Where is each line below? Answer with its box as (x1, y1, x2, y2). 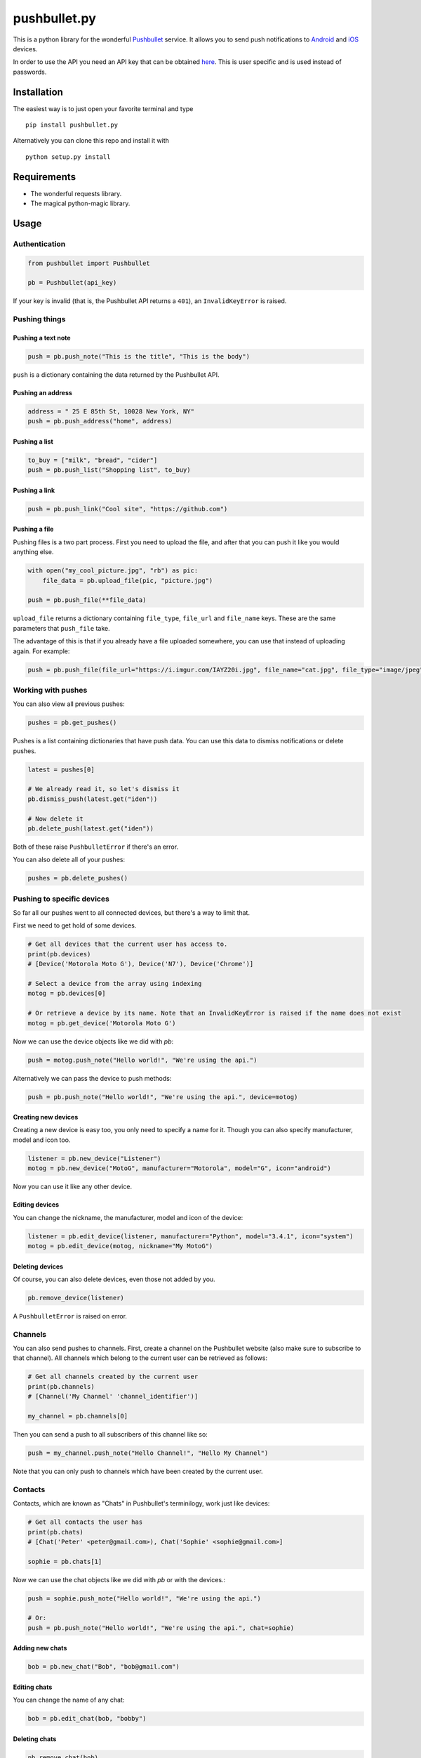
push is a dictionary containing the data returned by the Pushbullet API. (13, 370, 220, 379)
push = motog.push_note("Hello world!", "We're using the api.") (27, 1056, 258, 1064)
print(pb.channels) (27, 1382, 95, 1390)
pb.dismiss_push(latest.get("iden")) (27, 795, 158, 803)
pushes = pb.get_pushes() (27, 719, 117, 727)
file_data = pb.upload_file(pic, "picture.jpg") (42, 577, 213, 584)
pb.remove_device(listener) (27, 1294, 124, 1302)
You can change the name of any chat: (13, 1695, 125, 1705)
